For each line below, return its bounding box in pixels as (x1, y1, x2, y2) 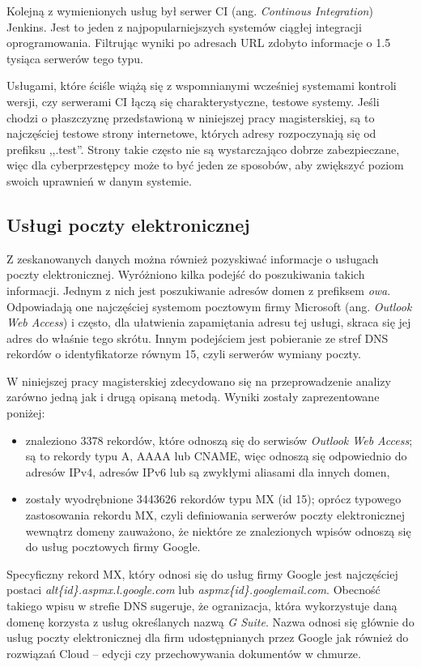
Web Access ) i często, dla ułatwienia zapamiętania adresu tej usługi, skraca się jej (6, 314, 411, 331)
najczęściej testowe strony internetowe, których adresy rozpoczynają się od (6, 125, 376, 142)
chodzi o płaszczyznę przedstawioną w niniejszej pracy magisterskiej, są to (6, 109, 375, 126)
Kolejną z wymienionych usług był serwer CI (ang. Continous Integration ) (6, 2, 373, 19)
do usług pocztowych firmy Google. (25, 538, 201, 555)
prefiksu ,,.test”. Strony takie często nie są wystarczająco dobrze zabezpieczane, (6, 140, 400, 157)
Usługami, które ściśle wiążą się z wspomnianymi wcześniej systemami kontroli (6, 77, 397, 94)
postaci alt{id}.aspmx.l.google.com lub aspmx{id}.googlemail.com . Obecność (6, 581, 381, 598)
